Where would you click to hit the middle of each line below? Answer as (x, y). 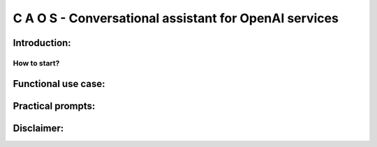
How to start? (36, 63)
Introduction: (42, 43)
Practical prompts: (54, 106)
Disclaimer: (38, 128)
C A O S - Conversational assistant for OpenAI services (176, 18)
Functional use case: (59, 84)
